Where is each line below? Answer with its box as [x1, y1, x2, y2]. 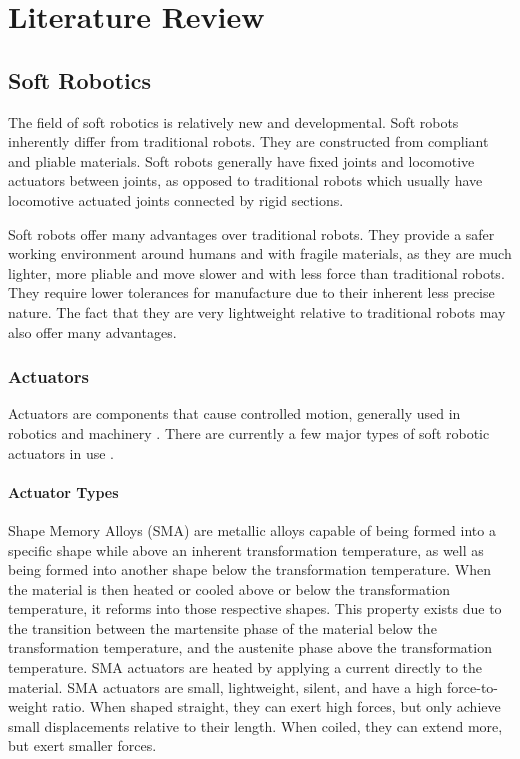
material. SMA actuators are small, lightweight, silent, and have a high [8, 676, 443, 697]
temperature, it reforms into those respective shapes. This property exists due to [8, 598, 502, 619]
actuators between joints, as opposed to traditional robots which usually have [8, 170, 483, 191]
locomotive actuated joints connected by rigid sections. [8, 189, 344, 210]
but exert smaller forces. [8, 735, 157, 756]
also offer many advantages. [8, 321, 177, 342]
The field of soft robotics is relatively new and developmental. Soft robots [8, 111, 459, 132]
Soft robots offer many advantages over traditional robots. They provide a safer [8, 223, 495, 244]
